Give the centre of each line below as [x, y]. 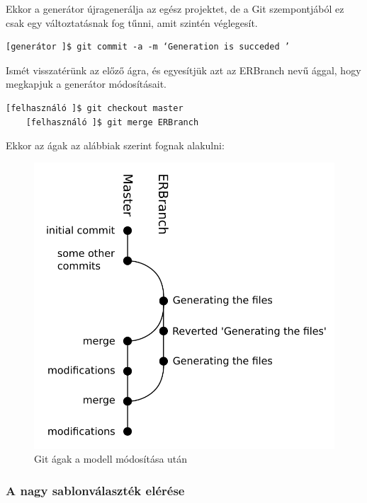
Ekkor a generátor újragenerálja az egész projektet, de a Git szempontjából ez [175, 8]
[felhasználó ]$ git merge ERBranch [112, 122]
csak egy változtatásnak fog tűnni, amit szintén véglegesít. [132, 22]
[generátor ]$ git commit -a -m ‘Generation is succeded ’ [148, 47]
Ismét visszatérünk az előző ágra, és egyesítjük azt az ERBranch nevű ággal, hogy [183, 70]
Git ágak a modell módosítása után [111, 459]
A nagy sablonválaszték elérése [95, 490]
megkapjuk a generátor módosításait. [86, 84]
